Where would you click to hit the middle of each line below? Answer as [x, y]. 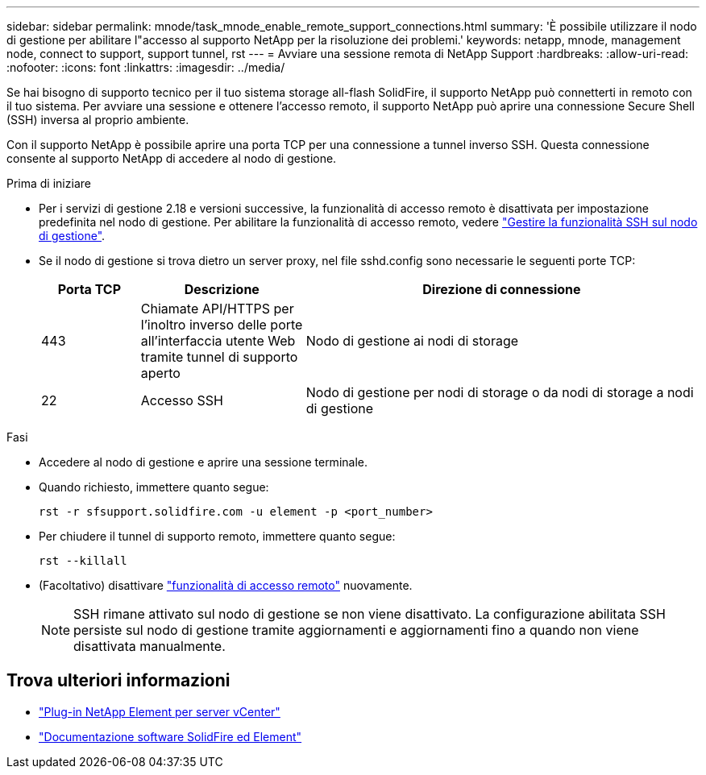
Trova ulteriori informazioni [118, 681]
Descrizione [222, 289]
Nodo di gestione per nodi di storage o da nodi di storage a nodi [500, 392]
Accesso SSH [182, 400]
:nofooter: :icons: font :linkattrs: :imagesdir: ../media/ [146, 67]
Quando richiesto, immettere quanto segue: [154, 487]
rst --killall [83, 561]
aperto [160, 373]
